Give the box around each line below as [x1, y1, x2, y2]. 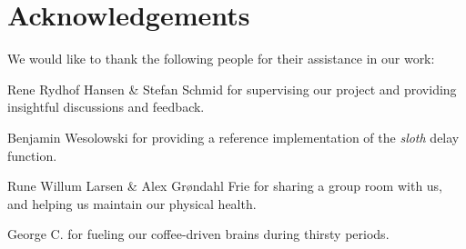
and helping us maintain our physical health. [7, 194, 257, 213]
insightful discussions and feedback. [7, 97, 205, 116]
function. [7, 145, 57, 164]
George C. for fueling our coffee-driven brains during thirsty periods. [7, 224, 390, 244]
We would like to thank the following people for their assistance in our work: [7, 49, 435, 68]
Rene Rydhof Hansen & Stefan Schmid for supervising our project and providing [7, 79, 457, 98]
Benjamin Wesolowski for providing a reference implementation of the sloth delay [7, 127, 460, 146]
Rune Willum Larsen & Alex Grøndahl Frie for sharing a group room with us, [7, 176, 443, 195]
